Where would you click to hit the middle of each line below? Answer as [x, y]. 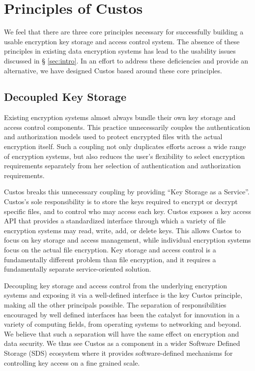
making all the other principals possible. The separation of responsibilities [115, 304]
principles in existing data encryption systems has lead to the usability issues [120, 51]
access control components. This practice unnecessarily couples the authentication [127, 127]
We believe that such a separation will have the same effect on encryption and [122, 333]
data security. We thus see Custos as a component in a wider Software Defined [122, 343]
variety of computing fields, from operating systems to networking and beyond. [123, 324]
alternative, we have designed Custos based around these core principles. [113, 70]
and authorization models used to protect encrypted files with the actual [113, 137]
